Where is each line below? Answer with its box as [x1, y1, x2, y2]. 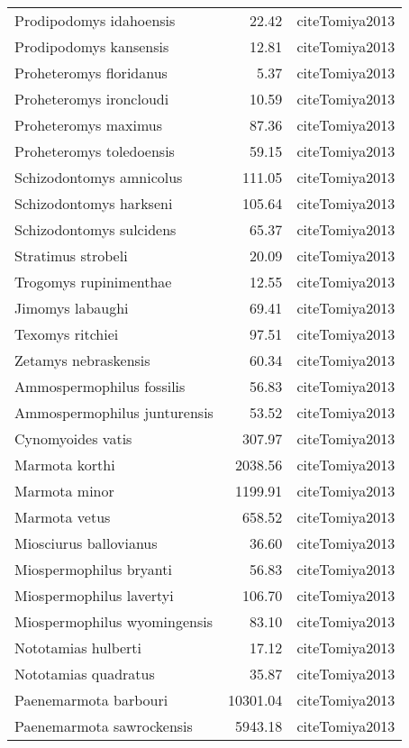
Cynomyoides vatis [14, 428, 132, 449]
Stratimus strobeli [14, 245, 128, 266]
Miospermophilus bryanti [14, 559, 172, 579]
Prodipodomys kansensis [14, 36, 169, 57]
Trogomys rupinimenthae [14, 271, 172, 292]
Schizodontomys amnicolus [14, 167, 183, 187]
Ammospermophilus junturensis [14, 402, 214, 423]
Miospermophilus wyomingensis [14, 611, 213, 632]
